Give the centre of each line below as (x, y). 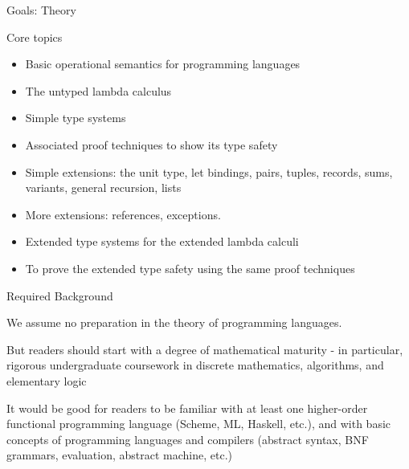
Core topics (35, 37)
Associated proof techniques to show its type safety (151, 144)
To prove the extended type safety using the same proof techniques (190, 268)
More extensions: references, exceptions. (123, 214)
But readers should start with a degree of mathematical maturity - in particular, (205, 349)
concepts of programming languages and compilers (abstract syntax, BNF (188, 439)
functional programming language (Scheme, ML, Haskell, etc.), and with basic (199, 424)
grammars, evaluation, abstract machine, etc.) (120, 455)
